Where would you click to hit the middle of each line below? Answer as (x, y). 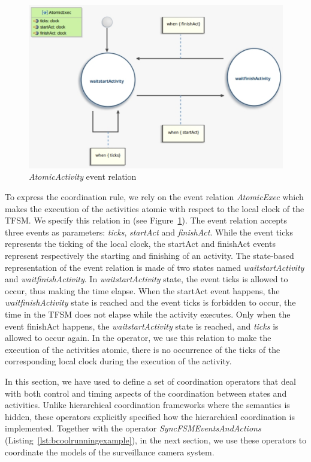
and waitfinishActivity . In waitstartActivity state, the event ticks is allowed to (147, 279)
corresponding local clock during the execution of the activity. (118, 361)
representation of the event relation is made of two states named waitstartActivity (155, 267)
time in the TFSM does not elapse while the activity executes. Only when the (148, 314)
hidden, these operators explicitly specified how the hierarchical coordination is (150, 416)
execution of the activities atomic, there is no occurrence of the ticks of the (143, 349)
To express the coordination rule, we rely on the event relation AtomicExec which (154, 197)
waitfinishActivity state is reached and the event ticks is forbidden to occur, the (150, 302)
